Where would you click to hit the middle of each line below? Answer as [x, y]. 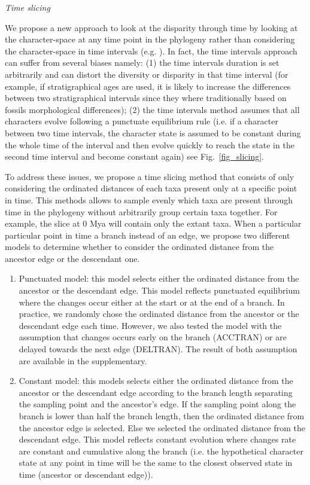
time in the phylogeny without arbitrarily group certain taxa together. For [141, 211]
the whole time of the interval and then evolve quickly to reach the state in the [150, 144]
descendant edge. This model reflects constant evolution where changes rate [157, 439]
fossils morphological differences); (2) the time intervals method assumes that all [152, 109]
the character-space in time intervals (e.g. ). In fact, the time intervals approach [151, 51]
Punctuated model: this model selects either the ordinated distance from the [159, 278]
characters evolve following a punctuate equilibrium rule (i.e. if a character [142, 121]
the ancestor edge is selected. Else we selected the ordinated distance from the [162, 427]
